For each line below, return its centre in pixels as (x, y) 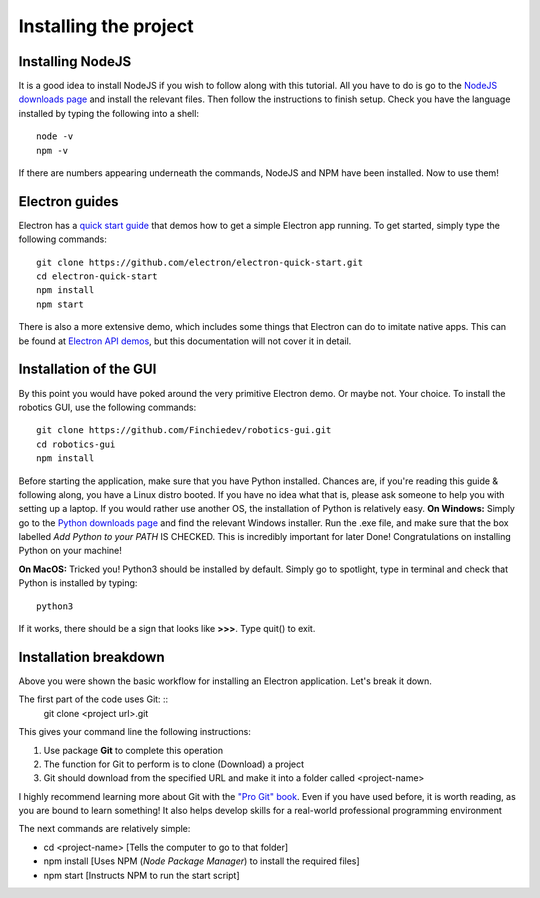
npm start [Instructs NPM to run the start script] (141, 875)
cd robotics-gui (76, 444)
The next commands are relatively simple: (104, 829)
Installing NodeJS (75, 61)
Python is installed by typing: (78, 583)
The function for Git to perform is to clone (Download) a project (174, 764)
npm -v (52, 150)
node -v (55, 136)
